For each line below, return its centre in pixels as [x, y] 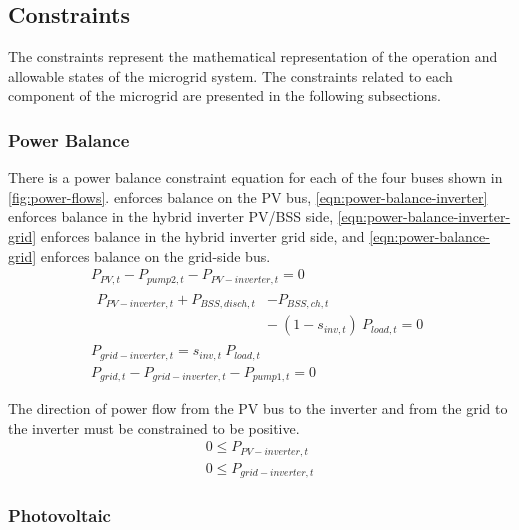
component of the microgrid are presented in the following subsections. [224, 95]
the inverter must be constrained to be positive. [154, 427]
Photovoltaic [59, 515]
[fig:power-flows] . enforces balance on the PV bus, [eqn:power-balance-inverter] [248, 196]
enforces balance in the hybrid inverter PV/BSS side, [171, 216]
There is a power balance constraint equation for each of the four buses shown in [255, 177]
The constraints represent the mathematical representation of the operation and [253, 56]
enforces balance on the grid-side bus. [155, 255]
